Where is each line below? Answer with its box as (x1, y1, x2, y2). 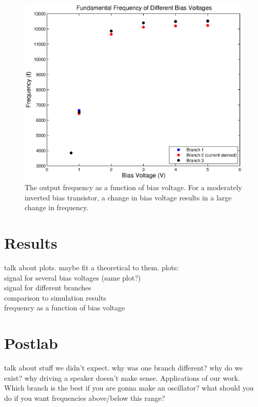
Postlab (4, 332, 58, 354)
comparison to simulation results (4, 292, 107, 303)
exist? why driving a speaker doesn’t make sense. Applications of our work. (4, 372, 240, 383)
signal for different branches (4, 282, 91, 293)
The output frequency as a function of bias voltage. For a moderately (25, 182, 242, 193)
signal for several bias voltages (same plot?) (4, 272, 141, 283)
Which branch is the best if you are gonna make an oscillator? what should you (4, 382, 254, 393)
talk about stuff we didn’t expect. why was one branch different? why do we (4, 362, 243, 373)
